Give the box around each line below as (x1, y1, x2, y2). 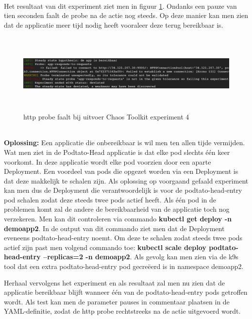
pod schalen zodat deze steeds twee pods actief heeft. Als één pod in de (4, 194, 217, 204)
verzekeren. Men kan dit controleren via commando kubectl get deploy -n (4, 214, 232, 224)
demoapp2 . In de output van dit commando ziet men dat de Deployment (4, 223, 225, 233)
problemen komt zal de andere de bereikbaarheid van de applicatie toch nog (4, 204, 230, 214)
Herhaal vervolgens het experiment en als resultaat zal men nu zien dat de (4, 277, 225, 287)
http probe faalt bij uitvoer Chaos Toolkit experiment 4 (23, 112, 189, 122)
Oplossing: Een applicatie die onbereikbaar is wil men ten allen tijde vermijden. (4, 137, 245, 148)
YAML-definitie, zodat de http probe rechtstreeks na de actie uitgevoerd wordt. (4, 306, 241, 316)
